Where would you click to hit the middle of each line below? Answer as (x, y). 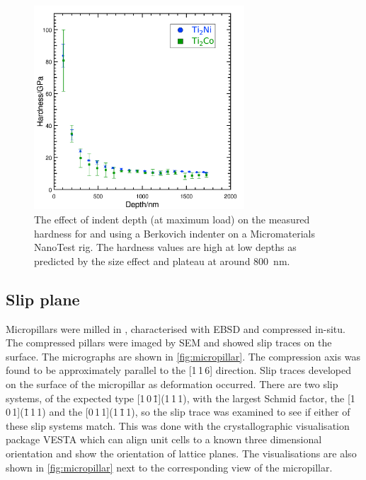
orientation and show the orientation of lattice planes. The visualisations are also (181, 453)
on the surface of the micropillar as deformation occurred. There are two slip (172, 384)
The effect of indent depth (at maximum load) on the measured (172, 219)
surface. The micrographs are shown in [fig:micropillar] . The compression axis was (183, 356)
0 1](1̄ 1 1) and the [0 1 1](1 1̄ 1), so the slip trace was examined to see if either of (178, 412)
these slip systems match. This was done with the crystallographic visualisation (178, 425)
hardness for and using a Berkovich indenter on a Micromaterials (175, 233)
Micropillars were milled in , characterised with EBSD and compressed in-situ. (176, 328)
